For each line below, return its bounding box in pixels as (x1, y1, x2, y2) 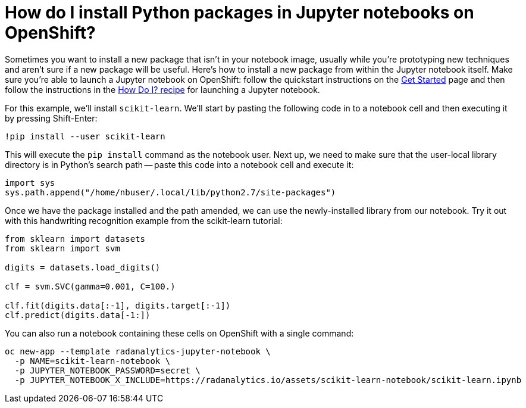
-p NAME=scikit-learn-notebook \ (14, 356, 171, 366)
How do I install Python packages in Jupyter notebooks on (5, 2, 474, 23)
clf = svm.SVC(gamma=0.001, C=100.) (5, 281, 176, 291)
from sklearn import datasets (5, 233, 146, 244)
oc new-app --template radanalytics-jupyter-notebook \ (5, 346, 271, 356)
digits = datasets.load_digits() (5, 262, 161, 272)
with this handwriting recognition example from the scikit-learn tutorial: (5, 215, 283, 226)
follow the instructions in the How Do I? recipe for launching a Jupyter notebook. (5, 84, 320, 95)
